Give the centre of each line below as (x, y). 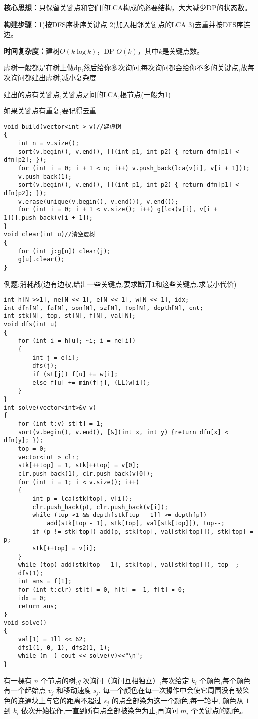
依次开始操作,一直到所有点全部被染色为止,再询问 (100, 710)
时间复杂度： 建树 (32, 51)
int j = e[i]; (56, 358)
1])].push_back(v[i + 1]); (48, 218)
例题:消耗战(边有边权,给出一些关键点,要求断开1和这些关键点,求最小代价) (120, 283)
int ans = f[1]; (45, 581)
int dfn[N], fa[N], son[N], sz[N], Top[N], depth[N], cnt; (104, 308)
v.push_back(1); (45, 176)
